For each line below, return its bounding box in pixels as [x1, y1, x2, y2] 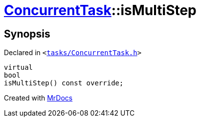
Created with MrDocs [4, 94, 73, 102]
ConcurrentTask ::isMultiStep [4, 2, 197, 19]
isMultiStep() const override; [4, 79, 124, 87]
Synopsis [4, 27, 50, 40]
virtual [4, 63, 33, 72]
